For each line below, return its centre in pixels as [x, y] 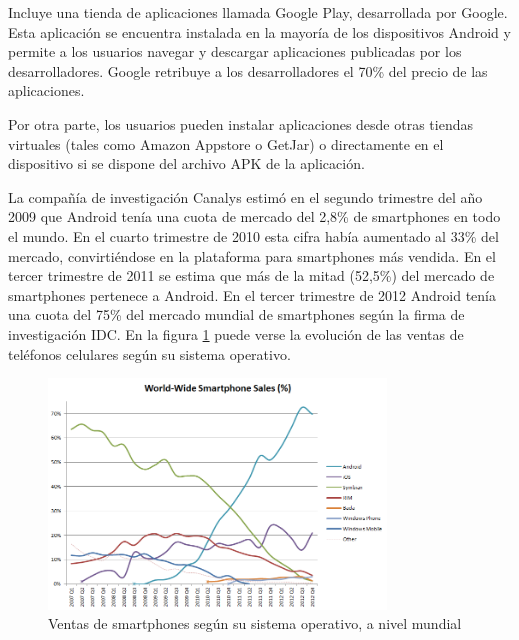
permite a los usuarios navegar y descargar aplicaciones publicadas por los [235, 51]
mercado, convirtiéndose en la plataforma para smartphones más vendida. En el [252, 255]
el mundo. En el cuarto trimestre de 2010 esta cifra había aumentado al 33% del [253, 235]
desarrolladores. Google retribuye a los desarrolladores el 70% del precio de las [248, 70]
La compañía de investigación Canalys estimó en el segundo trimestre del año [245, 196]
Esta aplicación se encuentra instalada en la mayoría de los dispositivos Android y [259, 31]
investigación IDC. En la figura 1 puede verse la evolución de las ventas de [236, 333]
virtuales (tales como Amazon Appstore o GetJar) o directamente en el [226, 143]
